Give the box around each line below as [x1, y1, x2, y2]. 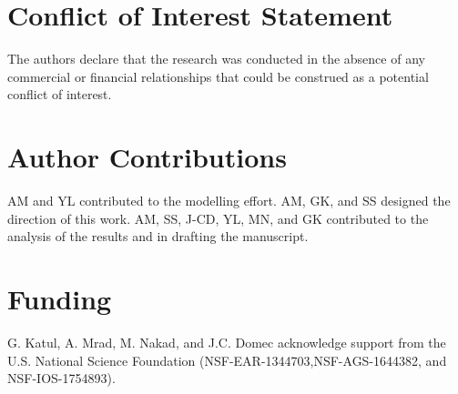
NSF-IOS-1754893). [7, 369, 116, 388]
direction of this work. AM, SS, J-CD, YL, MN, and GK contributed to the [7, 208, 429, 227]
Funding [7, 280, 112, 317]
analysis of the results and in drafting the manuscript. [7, 227, 309, 246]
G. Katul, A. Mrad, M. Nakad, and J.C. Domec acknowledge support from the [7, 332, 446, 351]
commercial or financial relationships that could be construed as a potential [7, 66, 429, 86]
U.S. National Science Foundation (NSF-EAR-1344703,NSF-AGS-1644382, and [7, 350, 447, 369]
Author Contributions [7, 138, 287, 176]
